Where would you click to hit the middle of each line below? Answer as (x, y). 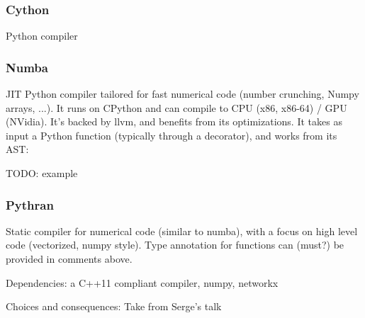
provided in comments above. (69, 259)
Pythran (30, 204)
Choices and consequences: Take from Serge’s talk (114, 306)
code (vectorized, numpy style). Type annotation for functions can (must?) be (175, 245)
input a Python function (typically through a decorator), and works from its (172, 135)
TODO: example (42, 173)
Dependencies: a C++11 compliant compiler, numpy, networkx (142, 282)
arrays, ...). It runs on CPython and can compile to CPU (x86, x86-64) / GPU (176, 107)
